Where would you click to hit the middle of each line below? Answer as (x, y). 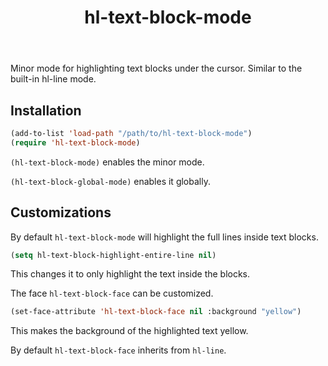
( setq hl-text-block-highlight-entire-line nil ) (113, 255)
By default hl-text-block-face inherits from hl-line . (118, 350)
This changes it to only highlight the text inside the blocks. (130, 274)
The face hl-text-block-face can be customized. (112, 293)
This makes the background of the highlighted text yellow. (129, 331)
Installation (46, 110)
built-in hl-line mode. (53, 79)
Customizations (61, 212)
